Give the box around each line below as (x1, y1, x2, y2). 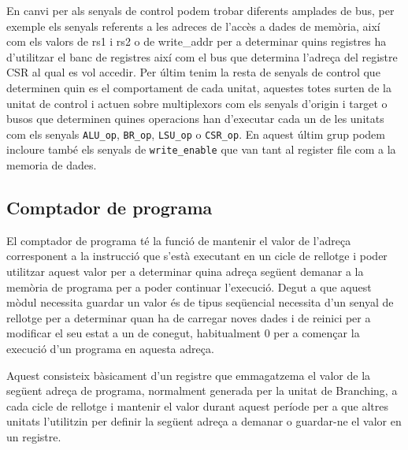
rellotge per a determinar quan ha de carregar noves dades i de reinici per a (6, 309, 371, 325)
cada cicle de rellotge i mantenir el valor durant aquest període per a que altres (6, 397, 388, 414)
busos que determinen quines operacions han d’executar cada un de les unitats (6, 110, 384, 127)
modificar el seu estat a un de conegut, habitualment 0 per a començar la (6, 325, 360, 341)
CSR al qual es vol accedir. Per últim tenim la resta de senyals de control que (6, 64, 380, 80)
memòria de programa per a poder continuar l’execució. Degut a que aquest (6, 278, 372, 295)
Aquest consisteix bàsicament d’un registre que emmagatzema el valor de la (6, 366, 371, 383)
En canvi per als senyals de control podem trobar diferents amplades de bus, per (6, 2, 395, 18)
